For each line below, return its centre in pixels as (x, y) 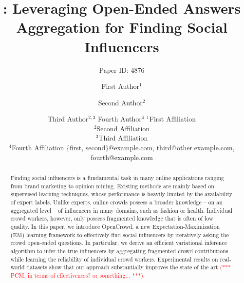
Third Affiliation (123, 138)
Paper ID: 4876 (122, 70)
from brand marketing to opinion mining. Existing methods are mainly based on (112, 186)
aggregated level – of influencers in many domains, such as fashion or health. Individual (122, 210)
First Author (121, 86)
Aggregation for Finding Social (122, 27)
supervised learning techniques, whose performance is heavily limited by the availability (122, 194)
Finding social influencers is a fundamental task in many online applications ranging (117, 178)
